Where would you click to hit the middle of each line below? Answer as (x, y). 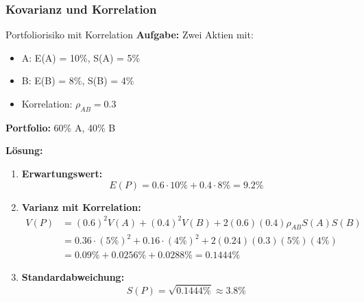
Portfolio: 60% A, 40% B (61, 127)
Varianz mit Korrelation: (81, 206)
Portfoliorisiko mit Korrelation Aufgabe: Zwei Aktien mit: (130, 35)
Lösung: (24, 150)
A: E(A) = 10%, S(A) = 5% (81, 57)
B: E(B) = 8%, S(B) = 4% (78, 80)
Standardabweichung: (73, 277)
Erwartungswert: (62, 173)
